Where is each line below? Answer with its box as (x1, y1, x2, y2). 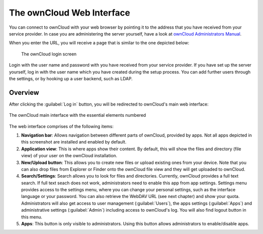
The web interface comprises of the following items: (9, 123, 114, 129)
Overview (9, 88, 39, 97)
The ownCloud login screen (21, 51, 77, 57)
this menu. (21, 214, 42, 220)
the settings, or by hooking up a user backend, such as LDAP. (9, 75, 133, 81)
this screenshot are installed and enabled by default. (21, 139, 127, 145)
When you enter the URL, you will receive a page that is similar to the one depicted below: (9, 40, 189, 46)
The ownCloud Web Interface (9, 7, 131, 18)
